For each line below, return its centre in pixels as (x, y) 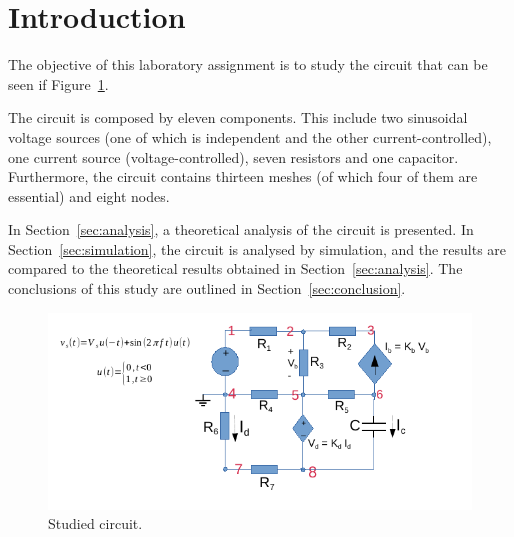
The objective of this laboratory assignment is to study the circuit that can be (248, 64)
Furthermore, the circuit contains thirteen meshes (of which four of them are (243, 176)
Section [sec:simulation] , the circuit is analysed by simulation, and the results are (257, 248)
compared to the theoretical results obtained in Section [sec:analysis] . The (235, 268)
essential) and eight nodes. (89, 195)
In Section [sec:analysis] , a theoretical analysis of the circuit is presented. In (241, 229)
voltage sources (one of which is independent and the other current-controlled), (250, 136)
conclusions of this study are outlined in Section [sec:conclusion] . (207, 288)
